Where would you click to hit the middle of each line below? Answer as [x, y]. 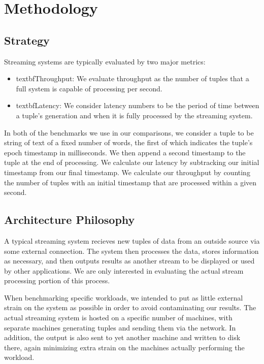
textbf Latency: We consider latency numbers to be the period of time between [138, 105]
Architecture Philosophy [70, 220]
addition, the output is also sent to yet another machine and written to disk [122, 337]
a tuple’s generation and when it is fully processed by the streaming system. [134, 115]
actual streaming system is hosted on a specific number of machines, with [118, 318]
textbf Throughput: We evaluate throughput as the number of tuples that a [133, 78]
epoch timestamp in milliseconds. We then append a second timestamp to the [125, 152]
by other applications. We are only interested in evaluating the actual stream [124, 270]
